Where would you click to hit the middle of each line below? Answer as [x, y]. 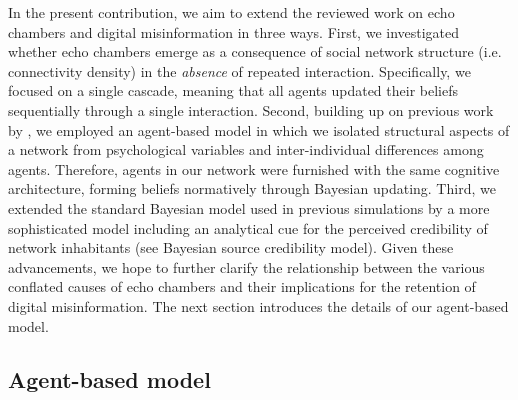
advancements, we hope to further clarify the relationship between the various [246, 266]
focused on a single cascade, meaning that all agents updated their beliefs [233, 90]
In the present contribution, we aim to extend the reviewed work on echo [231, 12]
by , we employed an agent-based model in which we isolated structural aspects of [259, 129]
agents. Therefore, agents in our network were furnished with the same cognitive [254, 168]
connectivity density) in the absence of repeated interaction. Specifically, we [239, 70]
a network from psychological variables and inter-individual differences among [246, 149]
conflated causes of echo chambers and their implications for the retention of [242, 286]
